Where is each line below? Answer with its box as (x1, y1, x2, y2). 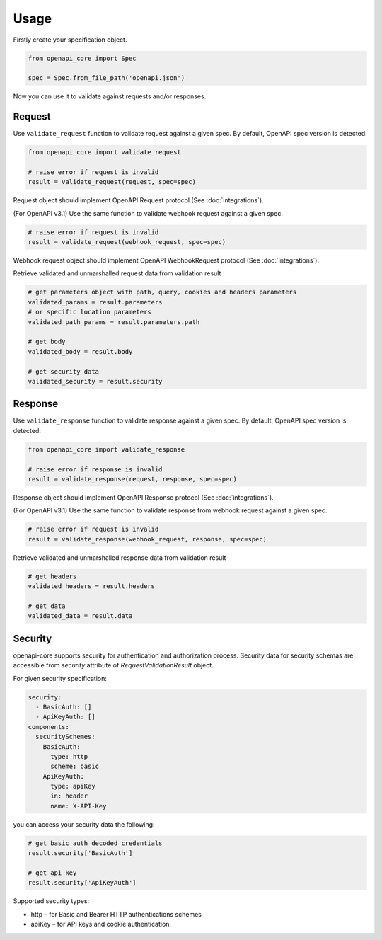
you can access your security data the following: (13, 820, 155, 828)
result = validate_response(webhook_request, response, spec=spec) (28, 535, 267, 543)
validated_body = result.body (28, 348, 133, 355)
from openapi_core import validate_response (28, 445, 185, 453)
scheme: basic (50, 762, 99, 771)
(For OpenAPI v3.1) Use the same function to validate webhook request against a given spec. (13, 209, 283, 217)
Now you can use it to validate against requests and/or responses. (13, 92, 207, 101)
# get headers (28, 572, 77, 580)
